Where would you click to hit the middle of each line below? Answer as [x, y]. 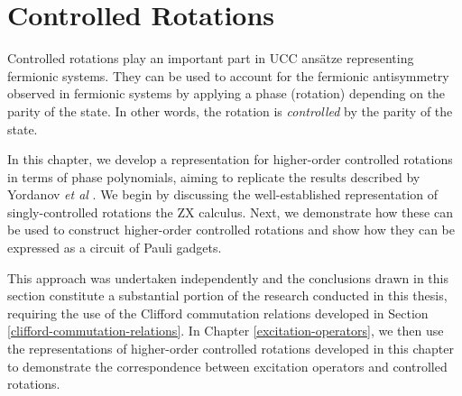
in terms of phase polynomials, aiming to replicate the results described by [214, 176]
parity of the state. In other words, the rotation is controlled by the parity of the [230, 111]
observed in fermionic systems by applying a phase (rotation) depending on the [226, 93]
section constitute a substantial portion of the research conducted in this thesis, [227, 295]
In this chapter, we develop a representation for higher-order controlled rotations [230, 159]
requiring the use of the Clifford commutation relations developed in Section [218, 313]
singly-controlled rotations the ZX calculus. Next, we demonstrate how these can [230, 212]
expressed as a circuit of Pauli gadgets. [115, 248]
